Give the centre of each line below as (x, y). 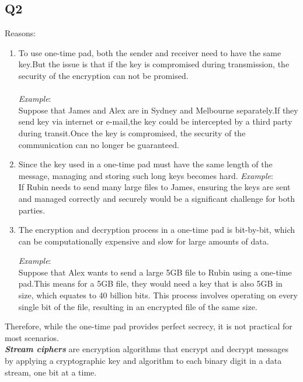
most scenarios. (32, 337)
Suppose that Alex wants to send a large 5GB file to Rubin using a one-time (155, 272)
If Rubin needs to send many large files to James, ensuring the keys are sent (154, 187)
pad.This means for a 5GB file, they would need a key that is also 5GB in (150, 283)
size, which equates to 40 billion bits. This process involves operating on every (158, 295)
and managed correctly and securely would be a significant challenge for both (157, 198)
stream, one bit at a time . (51, 372)
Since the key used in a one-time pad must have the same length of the (145, 164)
